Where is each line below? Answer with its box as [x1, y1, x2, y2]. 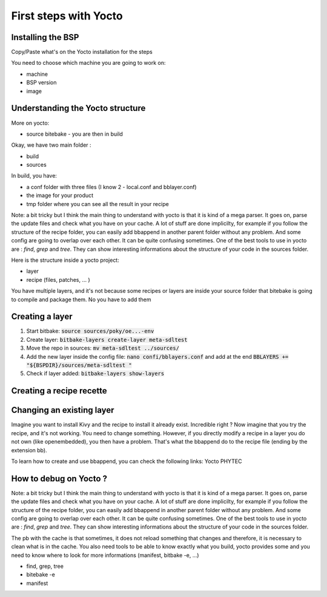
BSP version [26, 79, 57, 86]
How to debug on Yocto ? [11, 473, 108, 484]
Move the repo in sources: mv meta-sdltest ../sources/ [26, 344, 180, 352]
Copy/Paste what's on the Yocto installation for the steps [11, 48, 153, 56]
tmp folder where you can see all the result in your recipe [26, 200, 169, 207]
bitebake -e [26, 571, 56, 578]
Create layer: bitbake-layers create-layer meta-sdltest [26, 336, 188, 343]
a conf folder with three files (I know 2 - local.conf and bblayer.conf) [26, 183, 197, 190]
